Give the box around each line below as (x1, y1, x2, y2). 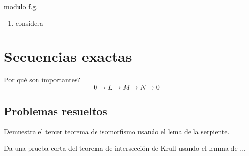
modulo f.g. (4, 1, 38, 11)
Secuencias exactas (4, 46, 132, 66)
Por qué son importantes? (4, 75, 81, 85)
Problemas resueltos (4, 103, 107, 118)
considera (15, 18, 43, 28)
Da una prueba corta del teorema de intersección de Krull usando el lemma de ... (4, 142, 246, 153)
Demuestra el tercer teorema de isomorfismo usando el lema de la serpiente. (4, 126, 230, 136)
